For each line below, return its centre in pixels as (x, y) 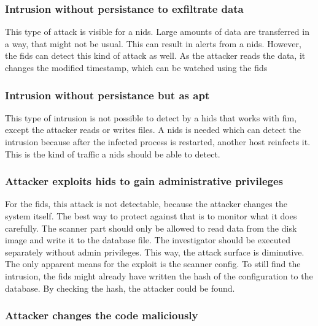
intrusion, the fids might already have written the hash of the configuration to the (159, 275)
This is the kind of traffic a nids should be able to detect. (113, 154)
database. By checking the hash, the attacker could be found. (120, 288)
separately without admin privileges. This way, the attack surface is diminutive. (155, 252)
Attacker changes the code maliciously (102, 315)
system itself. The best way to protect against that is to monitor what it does (151, 216)
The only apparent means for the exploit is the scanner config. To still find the (153, 264)
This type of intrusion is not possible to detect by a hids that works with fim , (151, 117)
